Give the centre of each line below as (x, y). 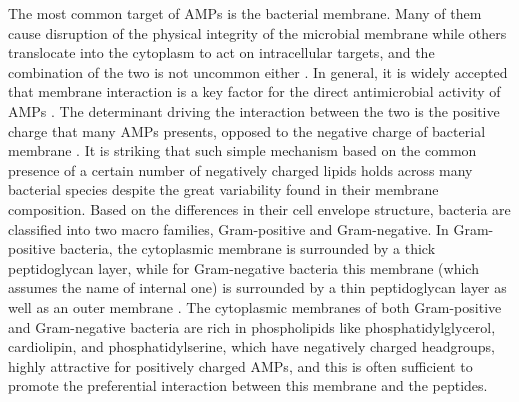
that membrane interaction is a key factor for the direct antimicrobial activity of (254, 91)
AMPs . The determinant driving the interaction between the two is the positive (254, 110)
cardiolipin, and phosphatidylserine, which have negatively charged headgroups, (251, 346)
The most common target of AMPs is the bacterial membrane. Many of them (245, 13)
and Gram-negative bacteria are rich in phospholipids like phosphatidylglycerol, (252, 326)
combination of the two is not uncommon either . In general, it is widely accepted (258, 71)
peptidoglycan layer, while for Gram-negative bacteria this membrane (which (243, 267)
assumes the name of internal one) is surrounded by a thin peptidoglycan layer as (257, 287)
